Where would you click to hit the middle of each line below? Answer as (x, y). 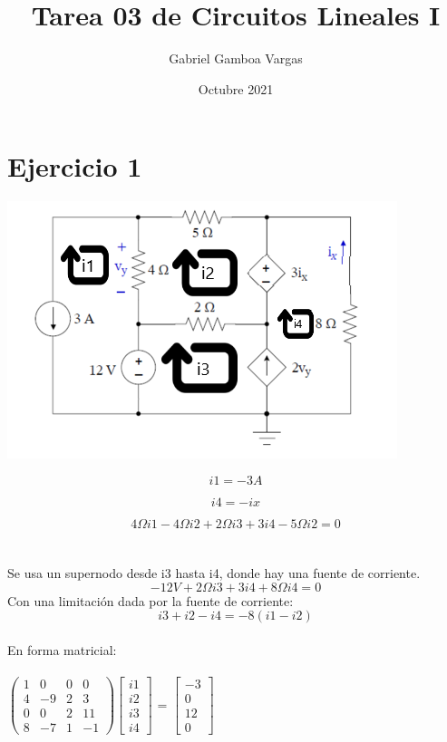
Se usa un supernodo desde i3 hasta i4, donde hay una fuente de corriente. (214, 573)
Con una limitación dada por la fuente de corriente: (151, 600)
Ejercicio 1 (75, 166)
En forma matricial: (62, 649)
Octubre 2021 (236, 88)
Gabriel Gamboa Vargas (236, 58)
